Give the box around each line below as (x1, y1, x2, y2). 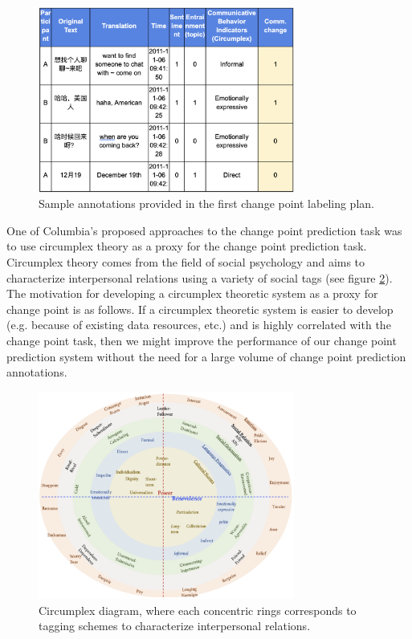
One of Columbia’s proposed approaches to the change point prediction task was (6, 222, 402, 238)
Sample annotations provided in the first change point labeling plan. (39, 195, 374, 212)
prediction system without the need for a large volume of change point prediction (6, 348, 406, 364)
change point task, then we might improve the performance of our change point (6, 332, 397, 348)
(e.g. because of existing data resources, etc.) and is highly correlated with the (6, 316, 391, 333)
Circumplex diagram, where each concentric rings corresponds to (39, 601, 357, 618)
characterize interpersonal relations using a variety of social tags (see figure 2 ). (6, 269, 393, 286)
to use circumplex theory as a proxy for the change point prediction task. (6, 238, 367, 254)
